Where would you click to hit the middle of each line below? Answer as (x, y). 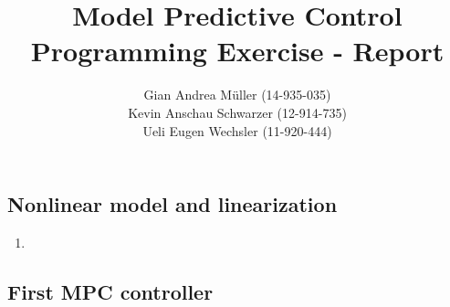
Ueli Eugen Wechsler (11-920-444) (237, 130)
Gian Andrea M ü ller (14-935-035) (237, 95)
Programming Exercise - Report (237, 51)
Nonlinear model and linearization (173, 204)
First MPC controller (110, 291)
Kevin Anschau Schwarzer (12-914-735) (237, 112)
